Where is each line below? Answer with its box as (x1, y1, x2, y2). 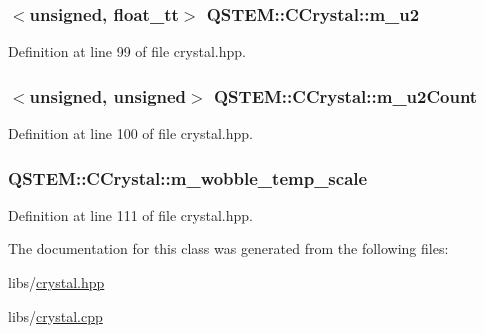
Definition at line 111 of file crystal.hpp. (8, 204, 253, 225)
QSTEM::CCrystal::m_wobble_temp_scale (8, 165, 368, 190)
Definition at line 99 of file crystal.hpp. (8, 41, 246, 62)
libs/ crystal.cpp (8, 305, 103, 326)
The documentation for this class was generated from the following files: (8, 238, 449, 259)
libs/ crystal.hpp (8, 272, 105, 293)
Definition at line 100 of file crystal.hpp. (8, 123, 253, 144)
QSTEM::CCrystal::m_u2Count (213, 83, 478, 108)
